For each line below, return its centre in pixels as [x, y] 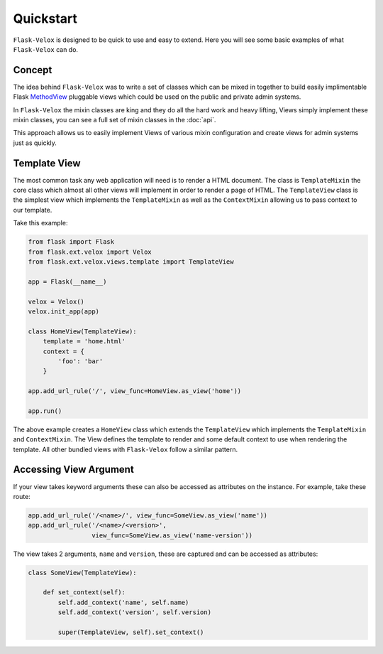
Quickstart [45, 18]
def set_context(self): [84, 593]
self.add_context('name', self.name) [123, 602]
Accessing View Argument [73, 470]
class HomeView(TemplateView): [83, 331]
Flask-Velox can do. [45, 49]
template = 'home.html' [84, 342]
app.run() [45, 411]
